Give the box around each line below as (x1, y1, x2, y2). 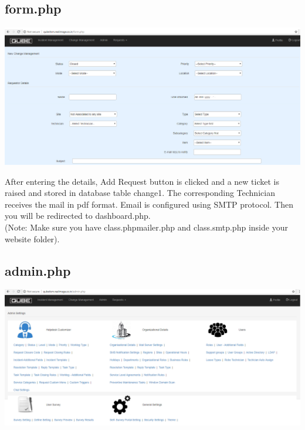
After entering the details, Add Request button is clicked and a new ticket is (5, 175, 279, 187)
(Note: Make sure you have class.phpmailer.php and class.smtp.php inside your (5, 221, 288, 233)
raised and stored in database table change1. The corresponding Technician (5, 187, 275, 199)
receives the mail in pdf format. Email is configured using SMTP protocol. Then (5, 198, 293, 210)
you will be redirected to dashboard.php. (5, 209, 151, 222)
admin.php (5, 261, 71, 279)
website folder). (5, 232, 60, 245)
